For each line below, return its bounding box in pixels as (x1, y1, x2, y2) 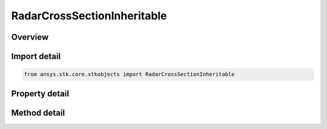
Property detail (11, 88, 70, 99)
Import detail (11, 51, 61, 61)
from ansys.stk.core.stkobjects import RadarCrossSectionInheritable (24, 71, 235, 78)
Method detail (11, 107, 65, 118)
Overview (11, 32, 49, 42)
